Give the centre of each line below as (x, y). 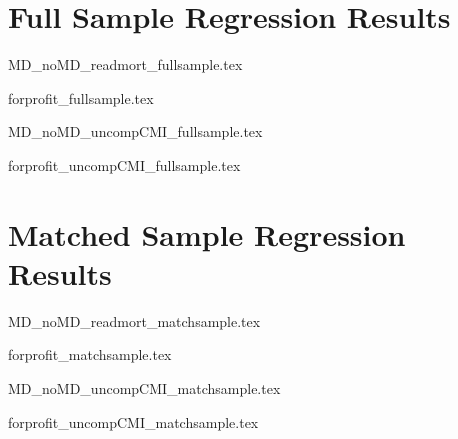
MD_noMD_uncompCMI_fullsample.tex (135, 131)
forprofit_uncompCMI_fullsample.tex (124, 164)
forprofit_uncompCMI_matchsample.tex (133, 421)
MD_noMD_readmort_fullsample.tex (125, 64)
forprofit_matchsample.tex (90, 354)
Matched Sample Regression (207, 233)
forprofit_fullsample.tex (81, 97)
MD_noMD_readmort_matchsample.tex (134, 320)
